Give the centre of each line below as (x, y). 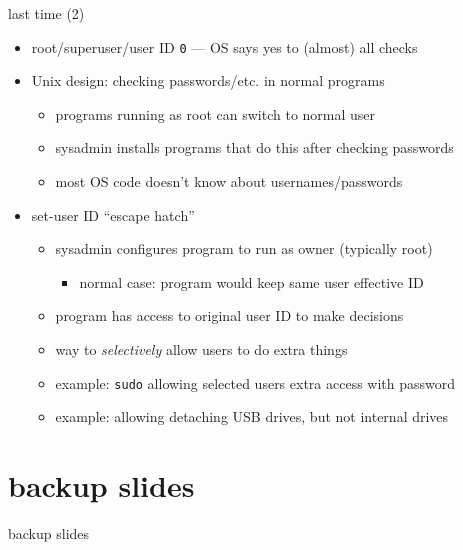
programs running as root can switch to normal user (215, 113)
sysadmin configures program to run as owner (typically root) (244, 248)
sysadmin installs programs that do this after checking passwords (254, 147)
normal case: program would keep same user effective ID (251, 281)
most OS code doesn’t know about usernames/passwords (229, 181)
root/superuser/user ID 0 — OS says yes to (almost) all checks (224, 46)
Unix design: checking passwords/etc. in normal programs (208, 80)
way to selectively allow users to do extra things (201, 349)
